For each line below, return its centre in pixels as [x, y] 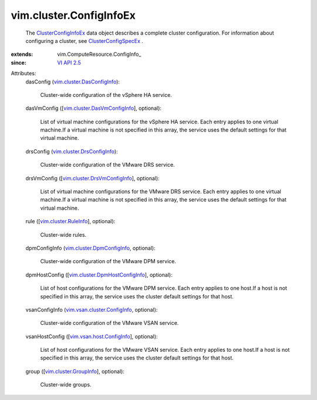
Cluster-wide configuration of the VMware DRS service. [108, 165]
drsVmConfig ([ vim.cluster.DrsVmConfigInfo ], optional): [92, 178]
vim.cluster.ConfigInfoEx [73, 15]
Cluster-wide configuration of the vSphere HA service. [106, 95]
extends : [22, 54]
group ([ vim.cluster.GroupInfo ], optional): [75, 371]
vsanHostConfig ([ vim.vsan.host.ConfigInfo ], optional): [92, 336]
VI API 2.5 [69, 62]
